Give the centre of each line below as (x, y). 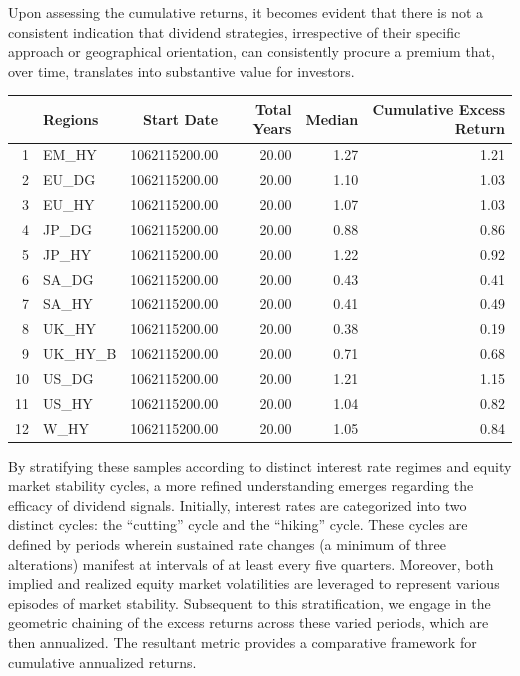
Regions (71, 118)
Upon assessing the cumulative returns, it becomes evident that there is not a (246, 12)
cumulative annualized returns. (102, 661)
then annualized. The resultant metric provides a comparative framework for (242, 642)
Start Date (181, 118)
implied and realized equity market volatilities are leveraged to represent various (254, 583)
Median (332, 118)
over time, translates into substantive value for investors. (181, 70)
